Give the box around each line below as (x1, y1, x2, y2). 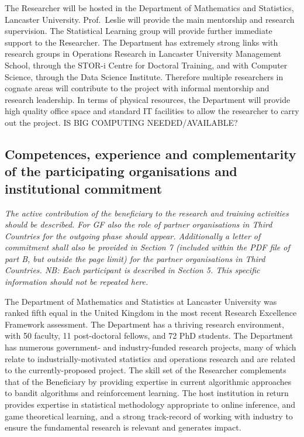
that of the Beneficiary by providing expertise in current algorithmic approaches (5, 375, 292, 387)
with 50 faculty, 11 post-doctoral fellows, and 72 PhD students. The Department (5, 329, 293, 342)
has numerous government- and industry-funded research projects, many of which (5, 341, 296, 353)
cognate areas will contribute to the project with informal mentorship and (5, 82, 270, 94)
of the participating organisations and (5, 162, 237, 180)
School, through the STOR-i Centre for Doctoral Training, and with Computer (5, 59, 288, 71)
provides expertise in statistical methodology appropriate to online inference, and (5, 398, 296, 411)
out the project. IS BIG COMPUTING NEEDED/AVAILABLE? (5, 116, 238, 128)
